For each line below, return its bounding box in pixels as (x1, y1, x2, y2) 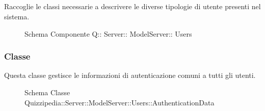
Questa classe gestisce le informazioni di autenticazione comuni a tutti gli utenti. (4, 70, 256, 80)
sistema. (4, 11, 30, 21)
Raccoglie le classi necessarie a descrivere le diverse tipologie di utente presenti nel (4, 1, 261, 12)
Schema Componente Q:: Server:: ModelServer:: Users (24, 28, 192, 39)
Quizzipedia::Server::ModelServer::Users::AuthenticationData (24, 97, 215, 107)
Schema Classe (24, 87, 70, 97)
